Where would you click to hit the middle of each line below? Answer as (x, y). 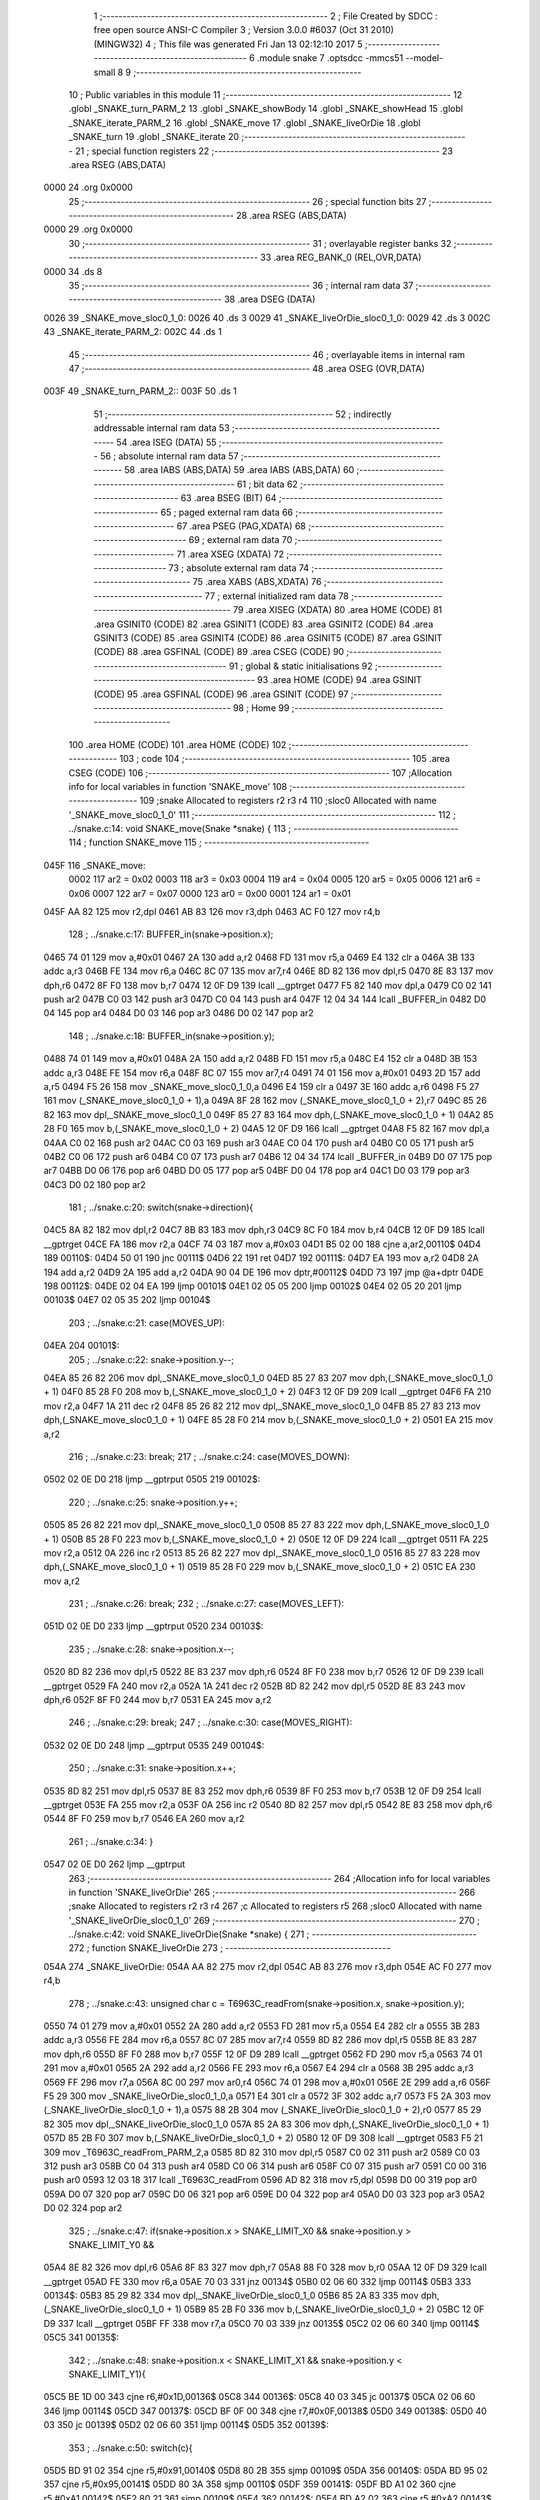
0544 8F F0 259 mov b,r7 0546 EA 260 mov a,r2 (144, 1819)
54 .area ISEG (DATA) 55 (166, 442)
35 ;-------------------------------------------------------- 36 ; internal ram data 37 (241, 286)
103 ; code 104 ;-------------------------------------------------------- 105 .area (284, 759)
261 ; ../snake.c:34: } (111, 1841)
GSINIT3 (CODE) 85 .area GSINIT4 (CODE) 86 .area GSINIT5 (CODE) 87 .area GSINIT (268, 638)
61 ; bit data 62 (267, 484)
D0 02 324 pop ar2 (83, 2208)
